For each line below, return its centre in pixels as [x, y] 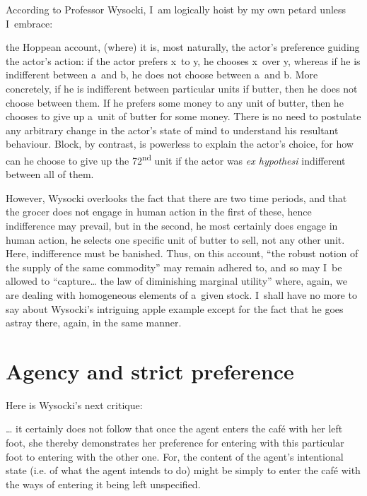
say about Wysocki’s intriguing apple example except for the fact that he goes [175, 308]
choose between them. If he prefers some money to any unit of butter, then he [175, 102]
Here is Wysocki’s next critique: [74, 405]
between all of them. [50, 174]
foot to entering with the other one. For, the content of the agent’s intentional [175, 456]
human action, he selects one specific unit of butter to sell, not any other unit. [175, 239]
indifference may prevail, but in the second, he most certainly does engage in [172, 225]
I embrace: [29, 23]
